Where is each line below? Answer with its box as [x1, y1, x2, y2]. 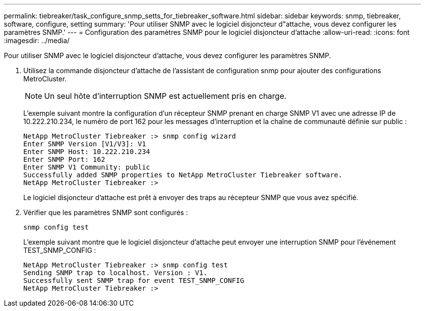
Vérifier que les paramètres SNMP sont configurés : [23, 208, 188, 217]
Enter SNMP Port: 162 [23, 155, 105, 163]
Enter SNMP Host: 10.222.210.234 [23, 148, 150, 155]
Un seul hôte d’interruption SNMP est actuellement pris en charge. [44, 91, 287, 101]
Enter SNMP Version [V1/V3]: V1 [23, 140, 146, 148]
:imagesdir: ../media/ [4, 36, 70, 45]
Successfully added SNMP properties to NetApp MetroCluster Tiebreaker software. [23, 171, 343, 179]
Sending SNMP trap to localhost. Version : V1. [23, 269, 208, 277]
